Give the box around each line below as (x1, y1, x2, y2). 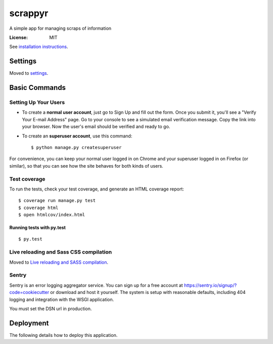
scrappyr (9, 8, 49, 19)
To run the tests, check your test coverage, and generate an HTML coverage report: (9, 186, 185, 192)
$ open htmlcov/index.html (18, 212, 85, 218)
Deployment (9, 319, 49, 327)
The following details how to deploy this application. (9, 332, 118, 338)
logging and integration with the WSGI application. (9, 296, 114, 303)
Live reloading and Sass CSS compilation (9, 249, 112, 256)
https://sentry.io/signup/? (184, 282, 237, 288)
